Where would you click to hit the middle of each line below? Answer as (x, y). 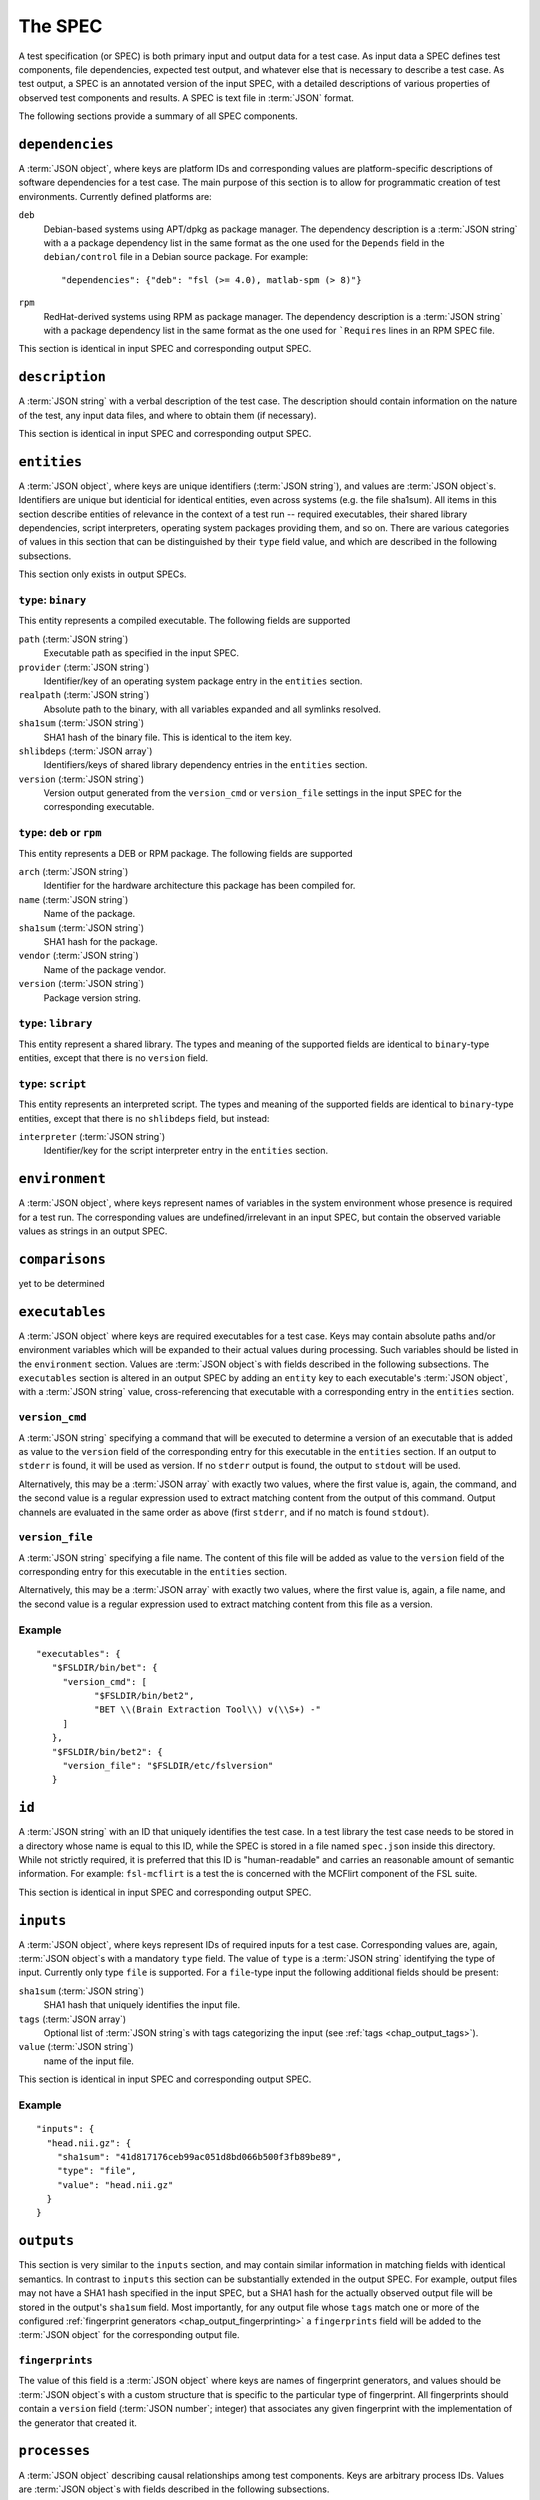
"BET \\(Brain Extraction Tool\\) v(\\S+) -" (207, 1709)
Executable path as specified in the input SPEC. (141, 653)
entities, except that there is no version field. (113, 1058)
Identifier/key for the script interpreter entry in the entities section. (186, 1151)
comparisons (62, 1259)
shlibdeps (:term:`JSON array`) (85, 751)
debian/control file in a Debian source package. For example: (176, 257)
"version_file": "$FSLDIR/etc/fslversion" (168, 1765)
